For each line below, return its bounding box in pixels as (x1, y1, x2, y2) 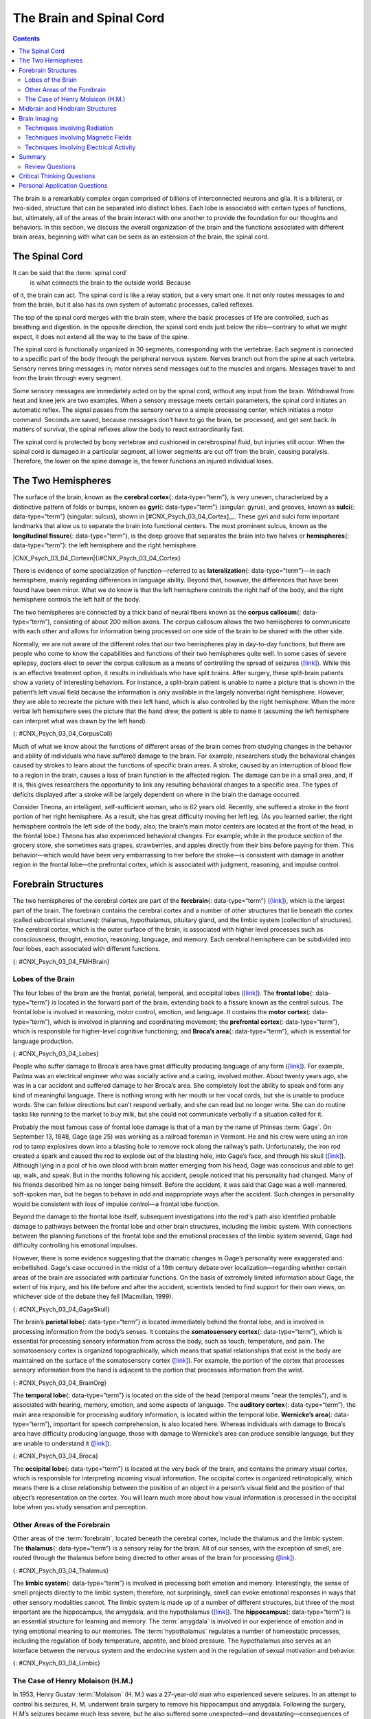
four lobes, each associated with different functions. (12, 945, 161, 953)
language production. (12, 1037, 74, 1045)
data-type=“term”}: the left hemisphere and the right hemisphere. (12, 541, 199, 549)
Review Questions (25, 162, 76, 171)
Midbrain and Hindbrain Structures (19, 105, 117, 113)
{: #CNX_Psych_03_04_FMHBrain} (12, 957, 110, 965)
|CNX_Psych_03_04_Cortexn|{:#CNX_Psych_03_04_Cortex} (12, 554, 181, 562)
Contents (12, 34, 41, 43)
